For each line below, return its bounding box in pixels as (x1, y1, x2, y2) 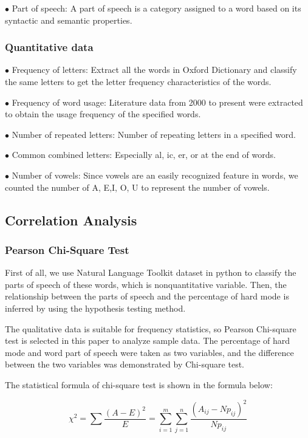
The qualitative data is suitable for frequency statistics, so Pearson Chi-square (5, 322, 296, 335)
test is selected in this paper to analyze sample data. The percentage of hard (5, 334, 290, 347)
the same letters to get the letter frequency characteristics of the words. (5, 75, 272, 87)
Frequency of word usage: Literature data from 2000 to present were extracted (12, 95, 303, 108)
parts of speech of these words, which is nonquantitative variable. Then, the (5, 278, 287, 290)
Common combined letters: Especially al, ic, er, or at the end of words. (12, 148, 276, 161)
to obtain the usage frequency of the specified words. (5, 108, 201, 120)
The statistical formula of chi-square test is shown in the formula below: (5, 378, 273, 391)
